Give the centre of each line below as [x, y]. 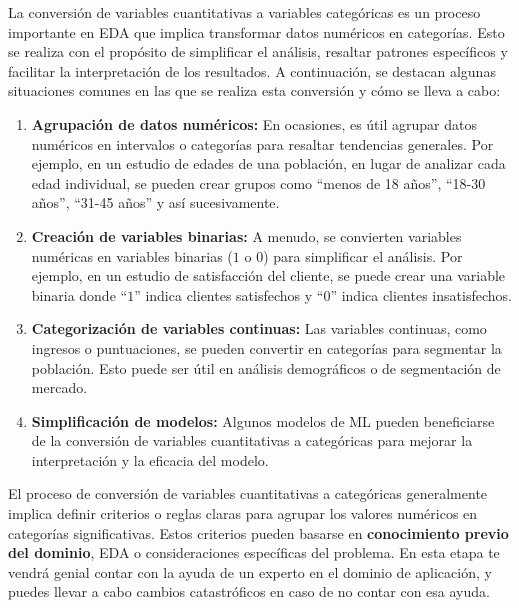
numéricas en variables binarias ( [132, 255]
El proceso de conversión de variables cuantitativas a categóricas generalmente [248, 493]
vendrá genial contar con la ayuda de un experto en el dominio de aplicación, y [250, 571]
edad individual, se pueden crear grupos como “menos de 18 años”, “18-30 [258, 182]
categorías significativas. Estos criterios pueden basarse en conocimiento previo [258, 532]
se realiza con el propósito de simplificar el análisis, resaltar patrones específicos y [258, 51]
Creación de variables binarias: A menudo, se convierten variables [246, 235]
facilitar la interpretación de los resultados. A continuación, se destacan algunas [252, 70]
